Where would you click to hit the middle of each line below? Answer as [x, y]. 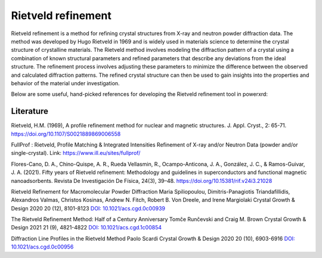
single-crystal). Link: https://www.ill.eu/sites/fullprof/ [76, 153]
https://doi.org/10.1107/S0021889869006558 [66, 133]
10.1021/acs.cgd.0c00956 [42, 247]
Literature [30, 111]
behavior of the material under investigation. [65, 83]
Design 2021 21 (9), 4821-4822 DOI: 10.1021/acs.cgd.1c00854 [86, 228]
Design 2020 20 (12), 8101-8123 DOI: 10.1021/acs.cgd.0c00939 [88, 208]
